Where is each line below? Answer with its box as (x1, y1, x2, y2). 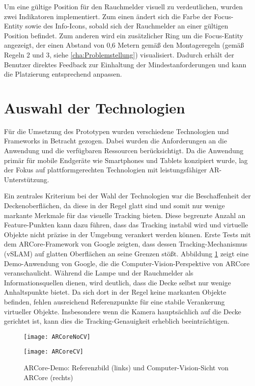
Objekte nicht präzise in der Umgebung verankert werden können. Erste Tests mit (4, 229, 251, 239)
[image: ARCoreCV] (24, 348, 84, 356)
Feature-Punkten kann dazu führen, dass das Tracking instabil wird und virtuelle (4, 220, 248, 230)
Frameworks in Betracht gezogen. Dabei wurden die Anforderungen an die (4, 136, 227, 146)
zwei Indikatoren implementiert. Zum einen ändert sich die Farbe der (4, 11, 212, 21)
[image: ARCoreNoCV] (24, 333, 91, 340)
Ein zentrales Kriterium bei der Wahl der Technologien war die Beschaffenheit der (4, 191, 251, 201)
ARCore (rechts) (24, 372, 73, 382)
